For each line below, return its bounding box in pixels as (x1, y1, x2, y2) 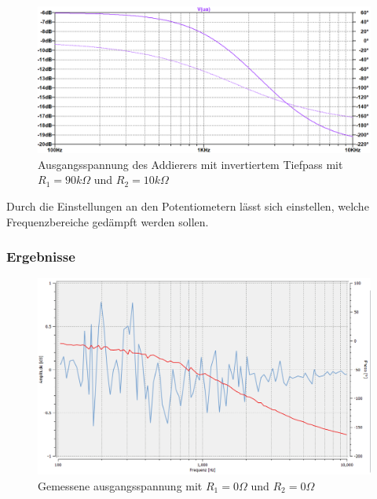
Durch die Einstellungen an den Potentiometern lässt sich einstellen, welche (6, 197, 369, 214)
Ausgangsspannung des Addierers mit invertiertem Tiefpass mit (38, 156, 343, 172)
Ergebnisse (6, 247, 75, 266)
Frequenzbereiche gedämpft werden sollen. (6, 213, 209, 229)
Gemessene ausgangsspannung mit (38, 477, 203, 493)
